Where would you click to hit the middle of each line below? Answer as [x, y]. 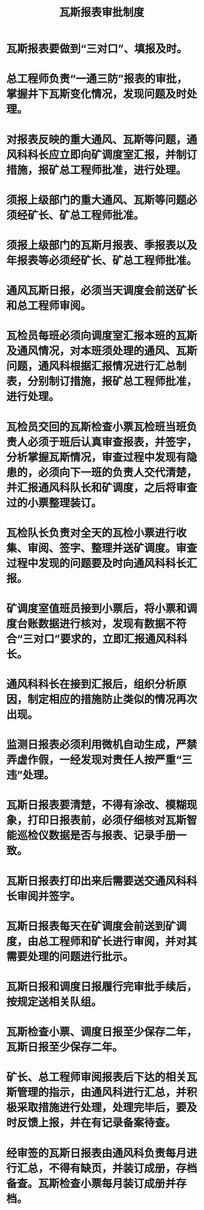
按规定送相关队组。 [54, 1002]
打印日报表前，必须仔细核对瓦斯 [107, 821]
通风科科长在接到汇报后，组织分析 [91, 684]
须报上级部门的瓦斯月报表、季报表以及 [102, 245]
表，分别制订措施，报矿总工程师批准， [102, 382]
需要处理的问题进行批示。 [70, 957]
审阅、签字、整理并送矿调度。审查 [113, 548]
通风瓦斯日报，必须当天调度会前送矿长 [102, 291]
